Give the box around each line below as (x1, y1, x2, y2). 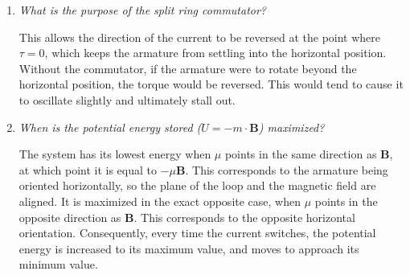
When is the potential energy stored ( (18, 118, 202, 135)
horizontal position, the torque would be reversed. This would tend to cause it (18, 76, 404, 92)
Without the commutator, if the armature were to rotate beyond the (18, 60, 357, 76)
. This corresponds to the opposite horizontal (133, 208, 355, 225)
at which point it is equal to (18, 161, 157, 178)
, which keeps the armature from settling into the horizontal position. (44, 44, 387, 61)
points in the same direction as (224, 146, 377, 162)
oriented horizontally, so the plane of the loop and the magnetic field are (18, 177, 376, 194)
